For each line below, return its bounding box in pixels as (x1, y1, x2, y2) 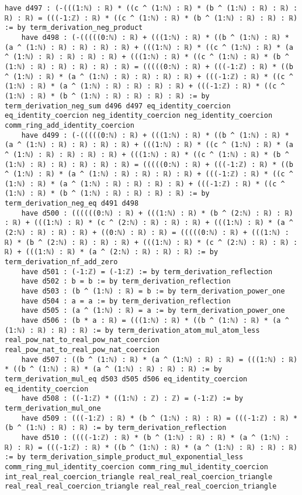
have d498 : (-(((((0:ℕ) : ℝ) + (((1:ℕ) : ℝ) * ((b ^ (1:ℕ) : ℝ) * (21, 33, 289, 42)
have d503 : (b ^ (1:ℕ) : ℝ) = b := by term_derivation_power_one (21, 287, 285, 296)
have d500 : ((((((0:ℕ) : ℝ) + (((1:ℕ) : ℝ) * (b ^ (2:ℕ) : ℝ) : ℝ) (21, 209, 293, 217)
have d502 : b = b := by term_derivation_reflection (21, 277, 231, 286)
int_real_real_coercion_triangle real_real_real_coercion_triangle (5, 472, 273, 481)
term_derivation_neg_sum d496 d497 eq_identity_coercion (5, 101, 231, 110)
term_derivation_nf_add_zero (5, 258, 118, 267)
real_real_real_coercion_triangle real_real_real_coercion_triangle (5, 482, 277, 491)
